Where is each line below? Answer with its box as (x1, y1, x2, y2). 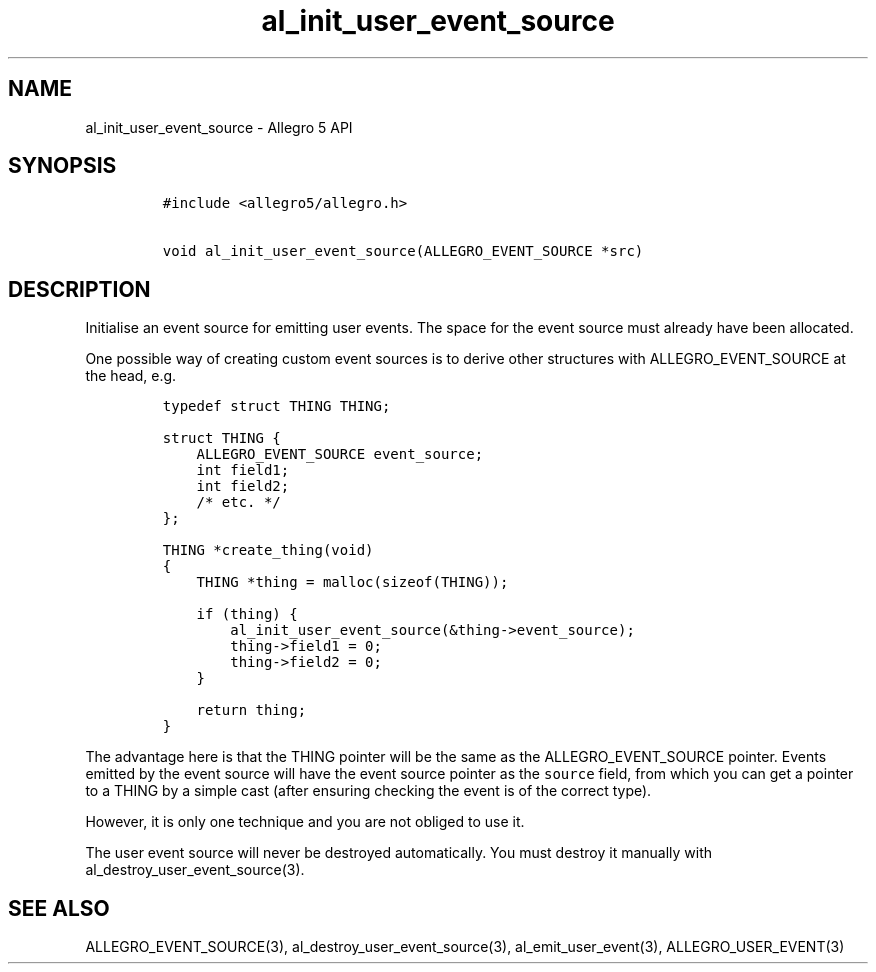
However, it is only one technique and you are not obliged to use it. (85, 813, 525, 831)
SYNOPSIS (8, 153, 117, 179)
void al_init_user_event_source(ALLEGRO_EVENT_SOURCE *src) (162, 243, 644, 260)
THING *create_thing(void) (162, 542, 374, 559)
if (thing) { (196, 606, 298, 623)
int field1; (196, 462, 290, 479)
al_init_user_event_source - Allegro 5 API (85, 118, 353, 136)
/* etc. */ (196, 494, 281, 511)
